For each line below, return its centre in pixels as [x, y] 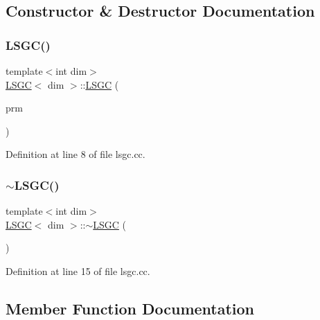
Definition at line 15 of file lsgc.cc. [78, 270]
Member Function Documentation [130, 308]
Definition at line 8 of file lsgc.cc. [75, 154]
